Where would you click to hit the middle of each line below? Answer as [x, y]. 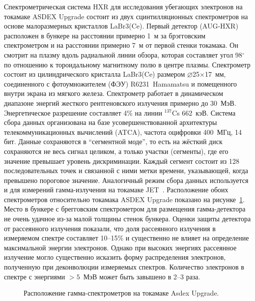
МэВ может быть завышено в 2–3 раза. [142, 276]
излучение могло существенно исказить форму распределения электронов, [115, 257]
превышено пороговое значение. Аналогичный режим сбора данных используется [126, 180]
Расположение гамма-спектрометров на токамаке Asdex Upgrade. [121, 293]
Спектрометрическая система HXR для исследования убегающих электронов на [123, 6]
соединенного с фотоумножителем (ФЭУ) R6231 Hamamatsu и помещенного [121, 83]
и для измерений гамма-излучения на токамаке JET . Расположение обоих [116, 190]
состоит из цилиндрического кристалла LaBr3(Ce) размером [95, 74]
